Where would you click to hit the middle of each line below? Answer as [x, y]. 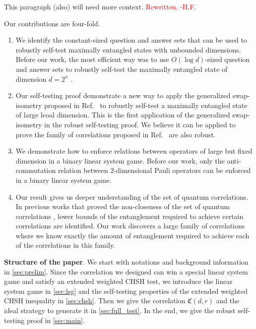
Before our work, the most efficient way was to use [92, 59]
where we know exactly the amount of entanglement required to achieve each [132, 235]
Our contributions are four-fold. [52, 23]
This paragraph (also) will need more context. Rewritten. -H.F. [100, 6]
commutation [36, 170]
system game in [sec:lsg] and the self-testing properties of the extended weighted [126, 291]
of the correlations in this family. [65, 245]
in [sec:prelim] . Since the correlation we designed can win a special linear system [126, 271]
